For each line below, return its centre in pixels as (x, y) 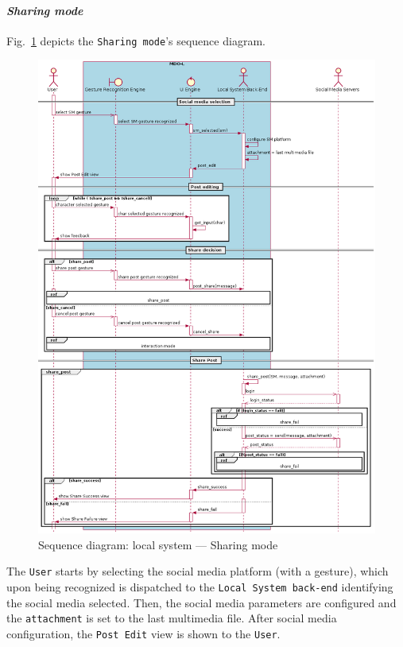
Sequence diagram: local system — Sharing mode (158, 544)
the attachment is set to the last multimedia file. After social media (172, 618)
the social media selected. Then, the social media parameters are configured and (201, 602)
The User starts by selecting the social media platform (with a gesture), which (198, 571)
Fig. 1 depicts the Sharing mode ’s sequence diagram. (136, 40)
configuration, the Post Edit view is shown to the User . (143, 633)
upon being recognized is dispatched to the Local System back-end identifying (200, 586)
